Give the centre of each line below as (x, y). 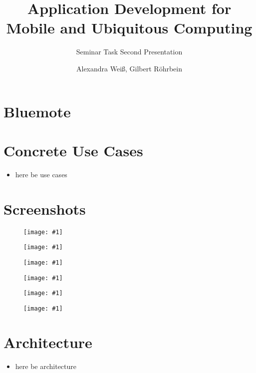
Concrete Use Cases (73, 150)
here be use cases (41, 174)
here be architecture (46, 366)
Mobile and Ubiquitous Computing (129, 28)
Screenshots (45, 208)
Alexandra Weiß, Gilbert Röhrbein (129, 68)
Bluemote (37, 111)
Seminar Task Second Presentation (129, 52)
